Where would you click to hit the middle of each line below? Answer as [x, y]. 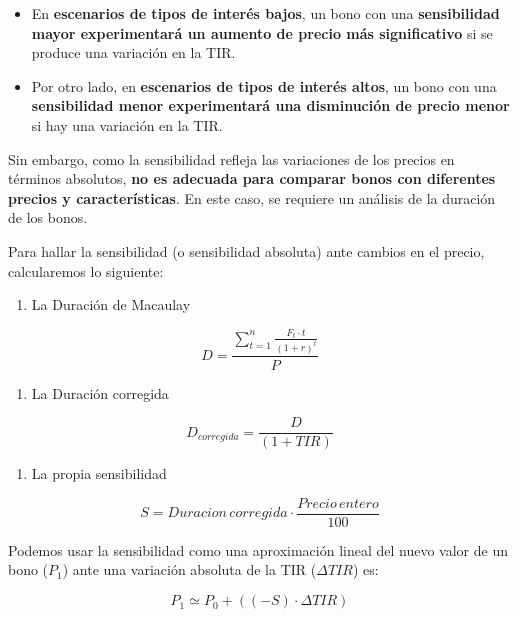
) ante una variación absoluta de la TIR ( [189, 569]
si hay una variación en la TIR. [127, 124]
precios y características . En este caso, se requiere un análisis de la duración [252, 197]
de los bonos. [48, 217]
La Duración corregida [100, 392]
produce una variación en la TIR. [133, 52]
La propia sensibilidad [99, 473]
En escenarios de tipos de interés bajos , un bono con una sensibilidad [265, 13]
